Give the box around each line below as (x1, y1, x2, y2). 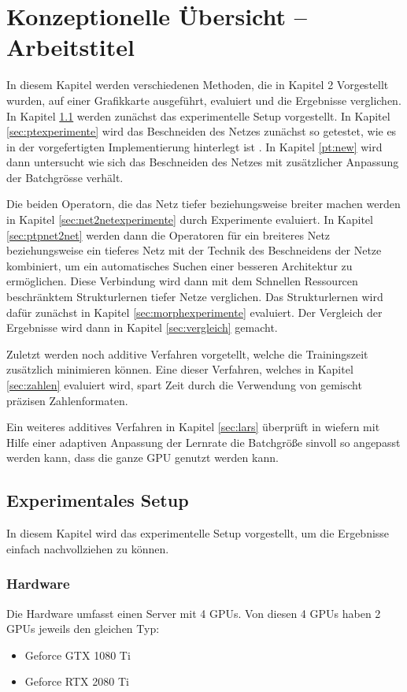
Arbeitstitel (6, 31, 135, 63)
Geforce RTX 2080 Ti (24, 673, 129, 690)
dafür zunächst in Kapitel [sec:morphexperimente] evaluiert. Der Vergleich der (6, 303, 383, 320)
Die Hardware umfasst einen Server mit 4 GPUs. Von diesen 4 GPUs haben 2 (6, 605, 381, 621)
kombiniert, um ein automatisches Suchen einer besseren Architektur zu (6, 257, 353, 273)
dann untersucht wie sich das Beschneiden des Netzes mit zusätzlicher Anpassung (6, 154, 399, 170)
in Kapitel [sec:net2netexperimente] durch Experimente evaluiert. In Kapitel (6, 211, 373, 228)
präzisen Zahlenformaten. (6, 392, 128, 408)
